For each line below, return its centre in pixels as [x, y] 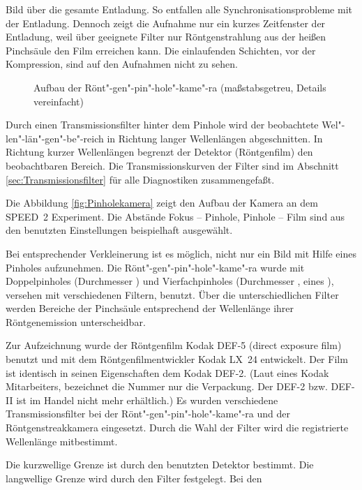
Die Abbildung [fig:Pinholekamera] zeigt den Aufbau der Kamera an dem [162, 203]
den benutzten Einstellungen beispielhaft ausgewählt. [119, 230]
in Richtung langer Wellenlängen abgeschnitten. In [215, 138]
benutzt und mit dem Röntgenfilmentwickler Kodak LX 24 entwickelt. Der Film [177, 359]
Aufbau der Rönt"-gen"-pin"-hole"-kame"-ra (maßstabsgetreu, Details [180, 87]
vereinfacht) [59, 101]
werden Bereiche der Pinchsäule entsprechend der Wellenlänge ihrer [150, 308]
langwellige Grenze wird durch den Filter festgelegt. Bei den [134, 478]
